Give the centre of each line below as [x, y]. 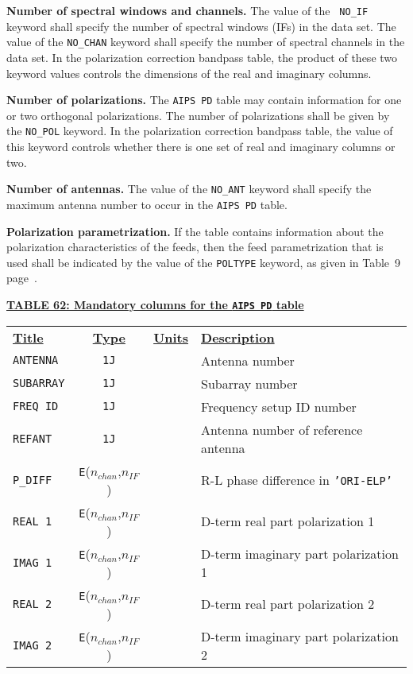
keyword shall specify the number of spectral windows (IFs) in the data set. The [201, 26]
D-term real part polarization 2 [288, 604]
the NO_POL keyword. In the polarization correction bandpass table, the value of [200, 131]
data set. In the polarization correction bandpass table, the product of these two [202, 57]
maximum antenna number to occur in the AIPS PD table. [147, 204]
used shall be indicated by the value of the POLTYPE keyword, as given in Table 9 [204, 262]
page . [22, 278]
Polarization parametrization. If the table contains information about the [195, 231]
